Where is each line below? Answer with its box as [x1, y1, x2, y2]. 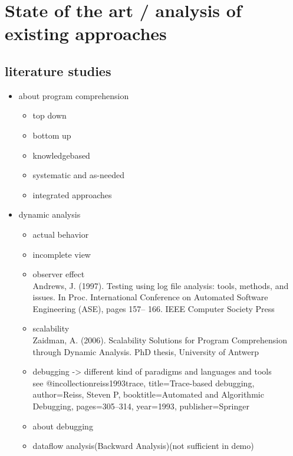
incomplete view [32, 248, 91, 260]
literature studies [5, 61, 111, 80]
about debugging [32, 419, 93, 432]
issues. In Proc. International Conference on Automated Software [32, 291, 268, 303]
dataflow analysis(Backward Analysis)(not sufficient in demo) [32, 439, 254, 452]
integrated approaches [32, 188, 112, 201]
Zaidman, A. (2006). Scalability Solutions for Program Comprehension [32, 334, 288, 346]
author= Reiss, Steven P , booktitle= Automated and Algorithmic [32, 388, 264, 401]
